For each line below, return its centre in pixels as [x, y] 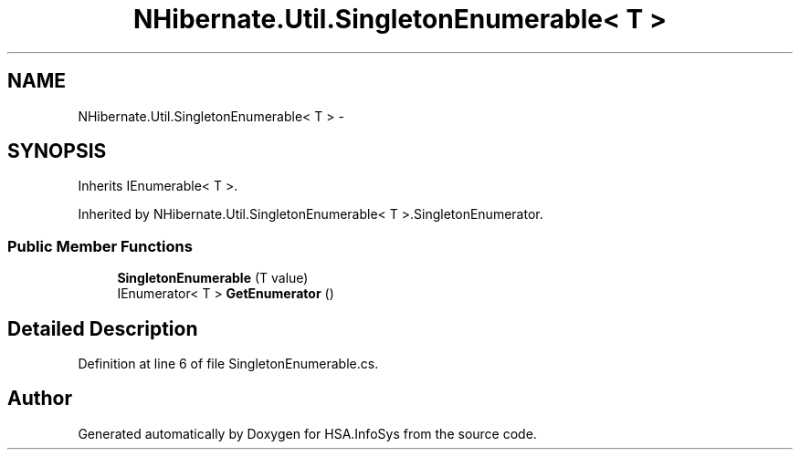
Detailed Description [103, 328]
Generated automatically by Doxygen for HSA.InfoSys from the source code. [307, 433]
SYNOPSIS [57, 151]
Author [40, 399]
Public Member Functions [100, 246]
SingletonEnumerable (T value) [213, 278]
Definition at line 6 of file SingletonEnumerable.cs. [228, 364]
